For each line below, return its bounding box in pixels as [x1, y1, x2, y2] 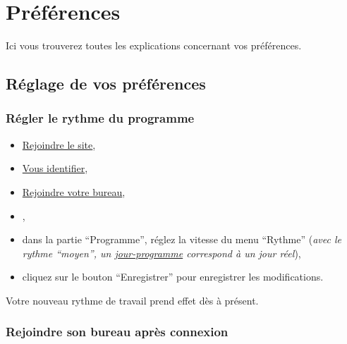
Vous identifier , [22, 161, 88, 176]
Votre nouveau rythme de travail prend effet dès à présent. [6, 293, 259, 307]
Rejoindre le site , [22, 137, 96, 152]
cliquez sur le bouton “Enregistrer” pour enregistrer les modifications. [22, 269, 324, 284]
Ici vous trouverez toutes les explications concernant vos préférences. [6, 38, 302, 53]
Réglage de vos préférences [6, 73, 206, 94]
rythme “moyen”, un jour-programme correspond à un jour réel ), [22, 245, 301, 260]
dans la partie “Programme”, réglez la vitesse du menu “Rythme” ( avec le [22, 232, 341, 247]
